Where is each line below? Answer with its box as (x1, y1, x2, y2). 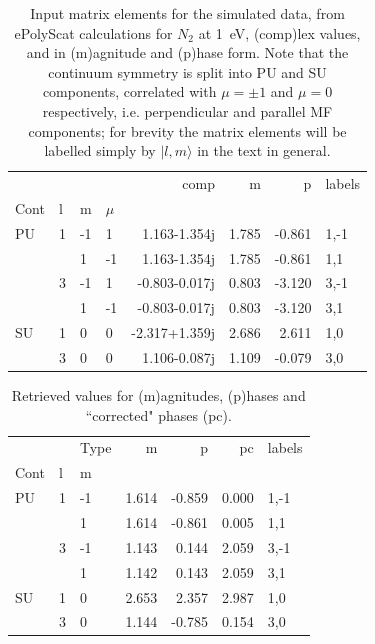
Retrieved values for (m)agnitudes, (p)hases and (11, 385, 306, 405)
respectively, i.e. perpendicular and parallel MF (42, 100, 333, 121)
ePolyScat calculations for (14, 22, 173, 43)
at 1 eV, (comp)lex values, (198, 22, 361, 43)
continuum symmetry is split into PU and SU (48, 61, 327, 82)
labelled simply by (44, 140, 156, 161)
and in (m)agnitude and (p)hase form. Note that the (26, 42, 349, 63)
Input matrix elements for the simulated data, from (30, 3, 345, 23)
